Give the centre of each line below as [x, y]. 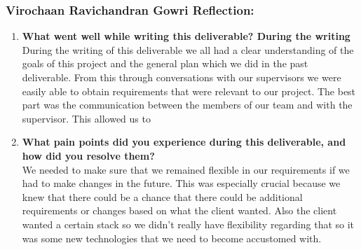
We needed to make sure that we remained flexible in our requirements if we [186, 169]
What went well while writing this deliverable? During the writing [186, 36]
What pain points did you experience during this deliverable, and [184, 142]
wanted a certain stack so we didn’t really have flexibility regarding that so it [188, 224]
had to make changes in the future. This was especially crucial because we [181, 183]
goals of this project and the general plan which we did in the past [165, 63]
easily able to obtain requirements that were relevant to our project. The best [189, 91]
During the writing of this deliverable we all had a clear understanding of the [188, 49]
